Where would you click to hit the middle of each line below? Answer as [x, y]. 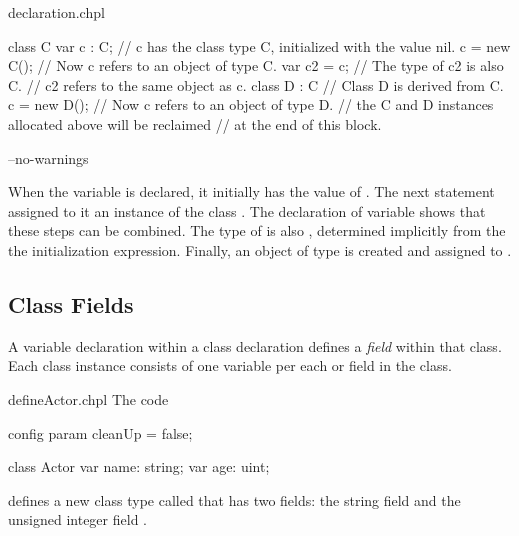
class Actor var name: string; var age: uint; [139, 466]
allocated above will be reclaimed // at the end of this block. [195, 123]
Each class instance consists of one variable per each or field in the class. [230, 365]
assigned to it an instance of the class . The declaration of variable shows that [247, 210]
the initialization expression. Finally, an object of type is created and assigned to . [260, 249]
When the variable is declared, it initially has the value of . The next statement [251, 191]
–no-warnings [48, 157]
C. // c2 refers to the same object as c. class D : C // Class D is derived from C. [256, 84]
